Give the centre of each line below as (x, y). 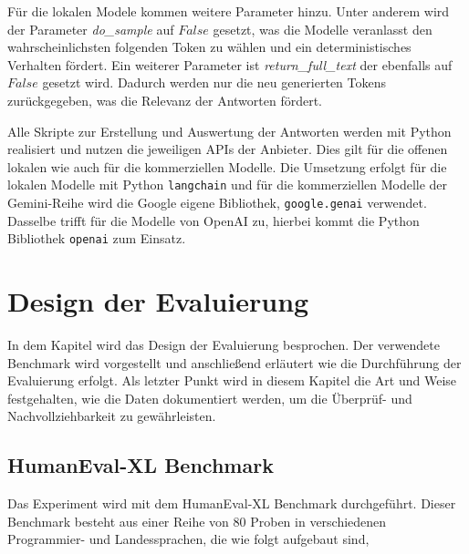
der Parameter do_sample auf (91, 29)
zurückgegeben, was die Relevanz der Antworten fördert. (165, 100)
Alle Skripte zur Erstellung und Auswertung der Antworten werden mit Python (229, 131)
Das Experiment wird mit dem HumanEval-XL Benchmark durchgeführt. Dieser (232, 503)
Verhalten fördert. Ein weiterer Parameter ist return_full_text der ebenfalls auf (230, 64)
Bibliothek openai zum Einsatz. (97, 238)
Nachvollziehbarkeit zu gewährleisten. (112, 416)
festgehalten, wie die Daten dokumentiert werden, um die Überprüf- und (210, 398)
